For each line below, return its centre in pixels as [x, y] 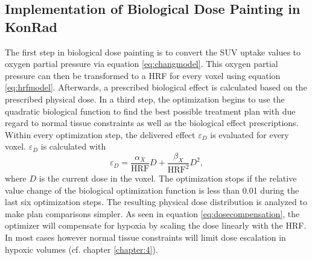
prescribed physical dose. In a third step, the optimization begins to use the [145, 99]
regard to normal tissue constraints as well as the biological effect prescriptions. [152, 123]
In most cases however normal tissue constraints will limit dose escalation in [145, 237]
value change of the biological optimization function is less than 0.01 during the [152, 190]
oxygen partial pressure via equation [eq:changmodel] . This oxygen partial [142, 64]
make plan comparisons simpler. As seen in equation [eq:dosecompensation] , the [152, 213]
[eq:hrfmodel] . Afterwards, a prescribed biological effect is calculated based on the [156, 87]
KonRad [31, 26]
